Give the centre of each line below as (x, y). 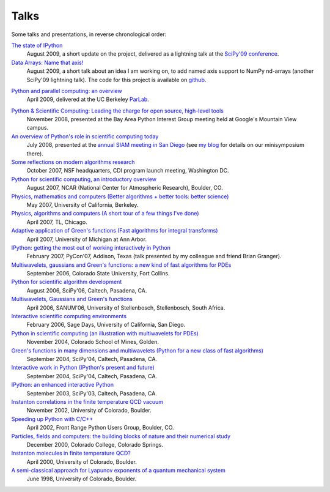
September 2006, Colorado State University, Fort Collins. (98, 274)
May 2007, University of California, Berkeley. (82, 204)
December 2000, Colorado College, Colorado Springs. (95, 444)
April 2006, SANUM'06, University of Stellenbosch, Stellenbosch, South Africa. (126, 307)
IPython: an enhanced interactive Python (63, 385)
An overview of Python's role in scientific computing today (85, 136)
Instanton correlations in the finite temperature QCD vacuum (87, 401)
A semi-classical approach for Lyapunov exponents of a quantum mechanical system (119, 471)
